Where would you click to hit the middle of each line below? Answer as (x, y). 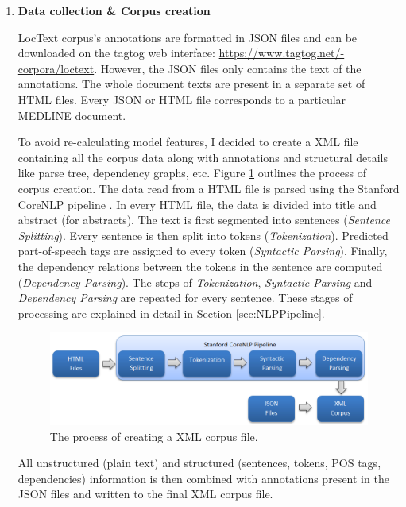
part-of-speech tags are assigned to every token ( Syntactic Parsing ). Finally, (203, 251)
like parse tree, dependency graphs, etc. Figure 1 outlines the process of (192, 173)
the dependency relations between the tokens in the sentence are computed (200, 266)
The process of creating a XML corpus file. (154, 436)
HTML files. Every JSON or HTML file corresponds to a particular (182, 99)
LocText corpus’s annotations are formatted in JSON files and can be (188, 37)
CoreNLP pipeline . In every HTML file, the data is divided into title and (197, 204)
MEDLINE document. (72, 115)
